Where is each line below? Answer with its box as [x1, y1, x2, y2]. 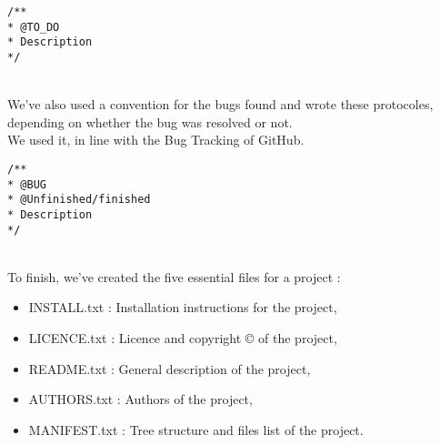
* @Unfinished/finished [7, 193, 151, 207]
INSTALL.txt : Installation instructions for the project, [28, 298, 337, 317]
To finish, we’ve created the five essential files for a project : [7, 267, 341, 286]
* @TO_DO [7, 20, 60, 34]
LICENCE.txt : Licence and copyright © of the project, [28, 329, 337, 348]
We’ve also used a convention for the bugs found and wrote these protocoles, [7, 95, 434, 114]
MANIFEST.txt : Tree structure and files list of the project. [28, 420, 364, 439]
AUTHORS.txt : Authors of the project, [28, 389, 253, 409]
